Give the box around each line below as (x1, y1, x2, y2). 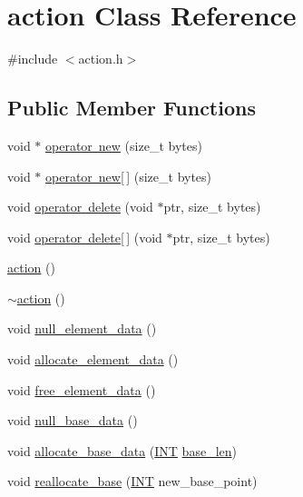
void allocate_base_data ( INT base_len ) (7, 441, 237, 460)
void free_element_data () (7, 380, 156, 399)
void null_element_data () (7, 319, 157, 338)
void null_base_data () (7, 411, 138, 430)
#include (7, 49, 58, 68)
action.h (78, 49, 123, 68)
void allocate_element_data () (7, 350, 179, 369)
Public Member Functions (7, 94, 256, 122)
